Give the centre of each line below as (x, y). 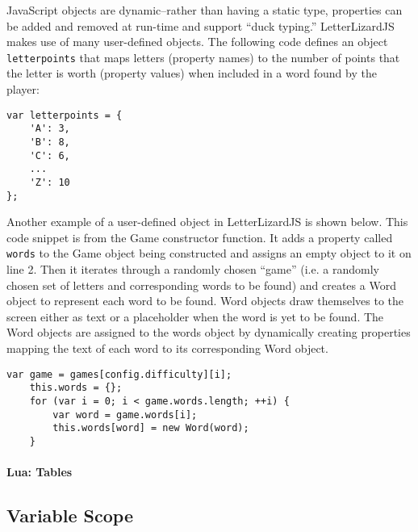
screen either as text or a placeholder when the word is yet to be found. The (195, 316)
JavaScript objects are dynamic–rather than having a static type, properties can (205, 10)
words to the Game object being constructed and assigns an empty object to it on (209, 253)
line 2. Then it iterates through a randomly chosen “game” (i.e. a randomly (193, 269)
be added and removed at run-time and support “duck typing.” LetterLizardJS (201, 25)
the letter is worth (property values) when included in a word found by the (192, 73)
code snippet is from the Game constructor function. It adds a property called (200, 237)
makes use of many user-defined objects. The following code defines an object (197, 42)
